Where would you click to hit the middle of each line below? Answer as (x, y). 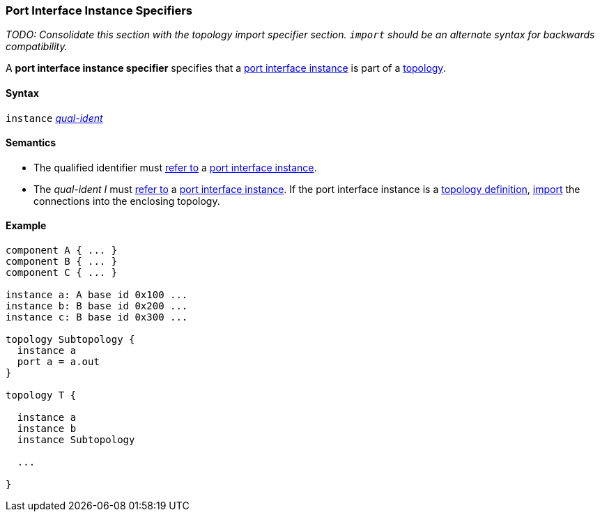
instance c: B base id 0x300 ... (97, 317)
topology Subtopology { (70, 340)
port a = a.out (58, 362)
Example (26, 226)
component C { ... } (62, 273)
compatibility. (37, 47)
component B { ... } (62, 262)
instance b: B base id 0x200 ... (97, 306)
